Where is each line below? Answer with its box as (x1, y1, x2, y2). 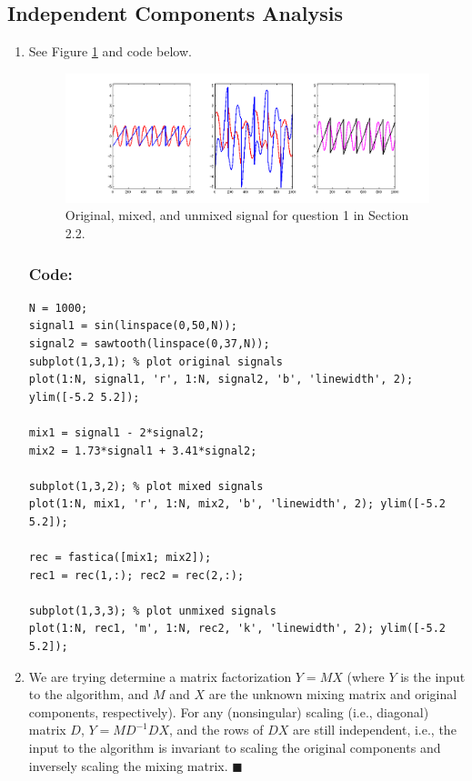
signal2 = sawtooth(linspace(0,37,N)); (28, 336, 270, 350)
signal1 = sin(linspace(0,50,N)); (28, 319, 237, 333)
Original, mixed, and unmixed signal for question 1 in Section (65, 205, 409, 225)
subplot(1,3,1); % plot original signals (28, 355, 283, 368)
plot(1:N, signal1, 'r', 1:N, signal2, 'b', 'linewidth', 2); (28, 373, 414, 386)
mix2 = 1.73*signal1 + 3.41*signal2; (28, 444, 257, 457)
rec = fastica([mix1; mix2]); (28, 551, 212, 565)
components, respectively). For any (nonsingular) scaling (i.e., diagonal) (28, 702, 429, 721)
